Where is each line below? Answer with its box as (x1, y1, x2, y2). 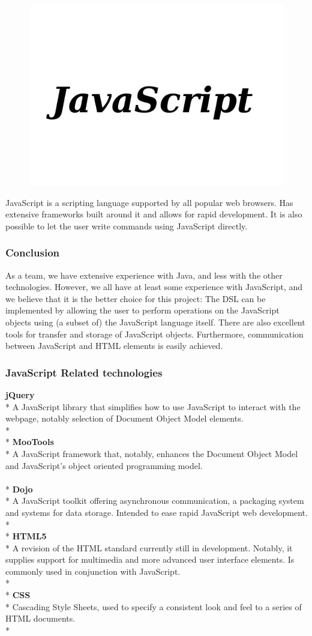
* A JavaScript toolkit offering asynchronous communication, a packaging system (5, 494, 304, 507)
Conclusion (5, 245, 59, 260)
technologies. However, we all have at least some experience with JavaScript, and (5, 280, 303, 293)
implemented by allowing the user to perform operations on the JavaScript (5, 304, 280, 316)
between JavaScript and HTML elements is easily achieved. (5, 339, 223, 352)
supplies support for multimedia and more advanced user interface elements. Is (5, 553, 295, 566)
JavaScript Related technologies (5, 365, 163, 380)
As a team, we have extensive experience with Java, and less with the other (5, 268, 283, 281)
